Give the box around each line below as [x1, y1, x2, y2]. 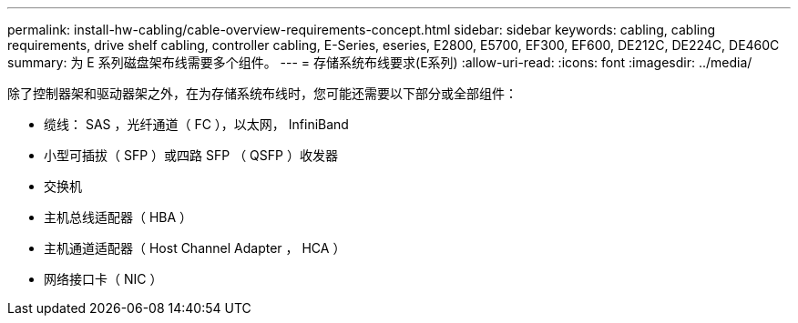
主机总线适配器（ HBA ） [44, 209, 193, 225]
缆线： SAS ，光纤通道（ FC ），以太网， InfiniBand [44, 116, 349, 132]
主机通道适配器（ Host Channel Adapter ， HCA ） [44, 240, 346, 256]
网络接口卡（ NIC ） [44, 271, 163, 287]
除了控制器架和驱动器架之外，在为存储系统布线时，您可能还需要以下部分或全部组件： [7, 86, 517, 101]
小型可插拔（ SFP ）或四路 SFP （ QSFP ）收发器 [44, 147, 338, 163]
